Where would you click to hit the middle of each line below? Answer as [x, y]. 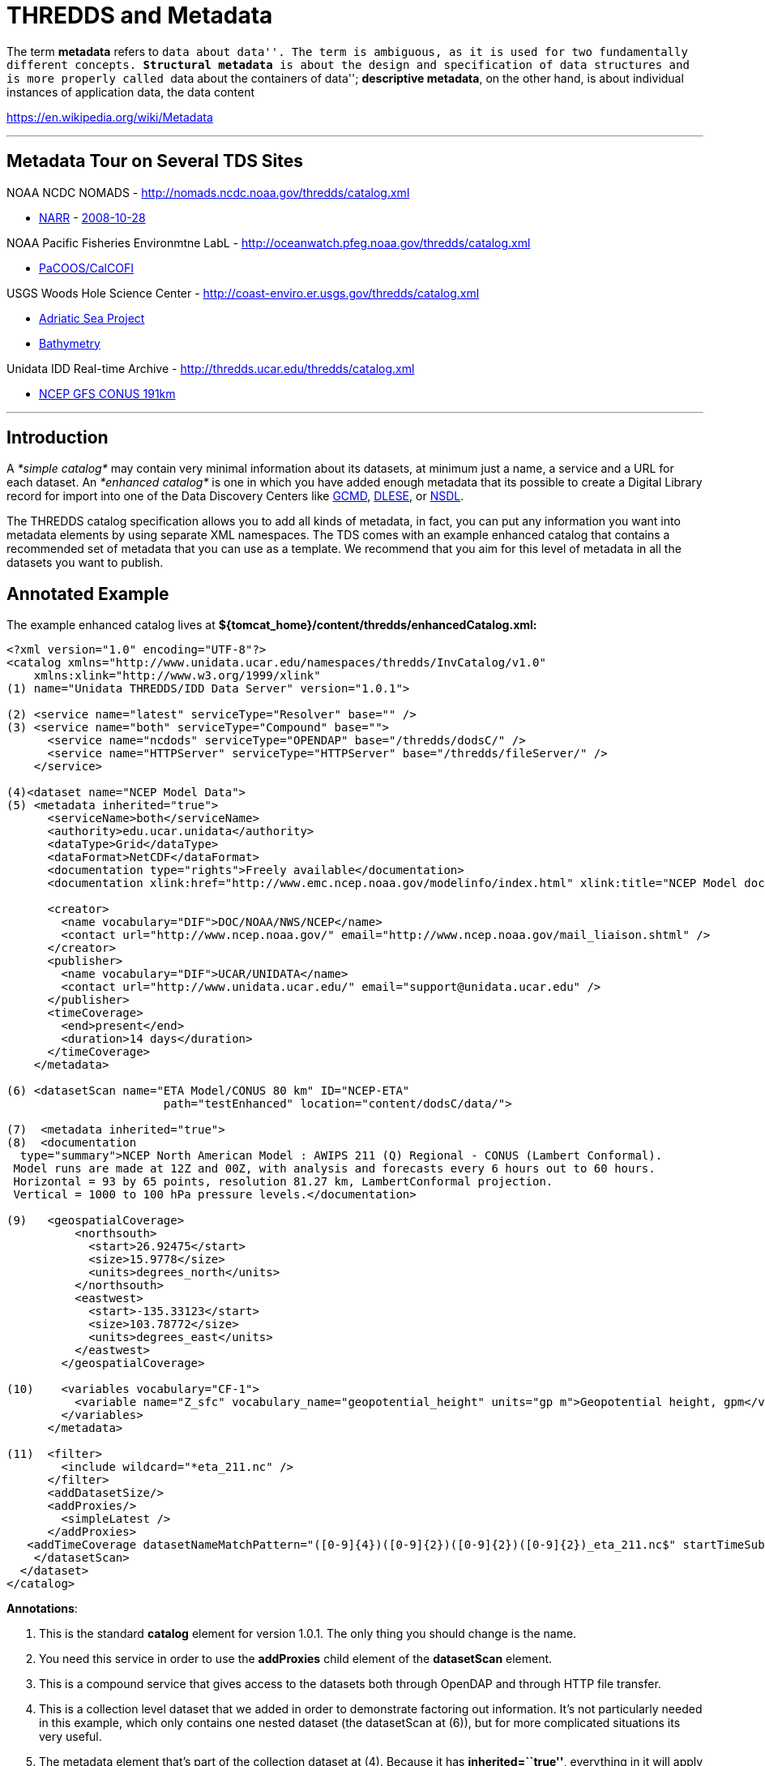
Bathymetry [70, 343]
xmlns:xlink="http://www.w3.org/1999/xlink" [177, 676]
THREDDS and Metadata [140, 15]
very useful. [71, 1737]
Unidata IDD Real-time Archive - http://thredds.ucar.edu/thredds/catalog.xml [211, 368]
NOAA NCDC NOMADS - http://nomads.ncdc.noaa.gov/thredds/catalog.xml [208, 192]
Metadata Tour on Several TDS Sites [155, 161]
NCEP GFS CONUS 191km [107, 393]
